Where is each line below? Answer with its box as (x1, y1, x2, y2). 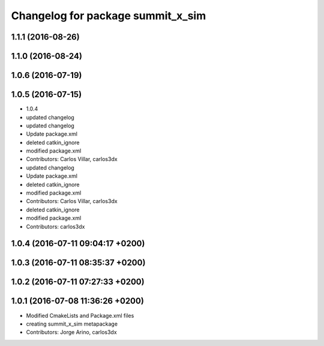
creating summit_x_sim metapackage (26, 320, 118, 327)
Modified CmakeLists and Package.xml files (26, 312, 134, 319)
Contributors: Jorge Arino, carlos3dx (26, 329, 117, 336)
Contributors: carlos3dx (26, 223, 85, 230)
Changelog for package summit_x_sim (11, 9, 206, 22)
